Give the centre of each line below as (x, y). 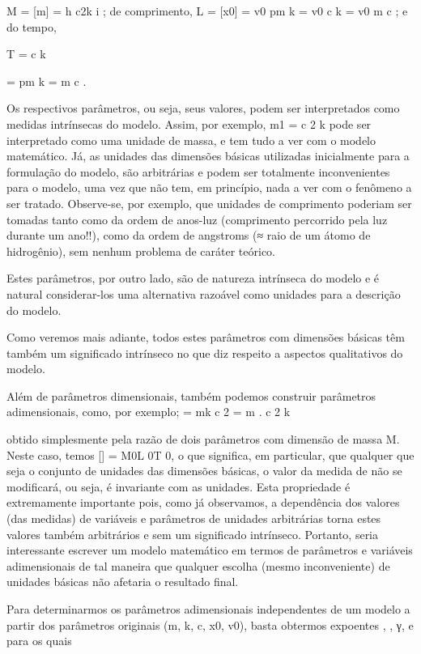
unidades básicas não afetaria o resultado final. (123, 582)
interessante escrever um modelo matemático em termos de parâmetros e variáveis (210, 550)
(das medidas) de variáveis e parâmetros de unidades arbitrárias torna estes (194, 518)
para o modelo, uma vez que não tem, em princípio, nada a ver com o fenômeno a (209, 187)
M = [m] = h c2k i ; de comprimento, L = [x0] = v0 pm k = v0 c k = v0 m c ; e (207, 11)
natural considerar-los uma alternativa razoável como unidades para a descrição (204, 293)
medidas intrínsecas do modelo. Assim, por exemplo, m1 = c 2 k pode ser (189, 123)
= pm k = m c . (47, 81)
